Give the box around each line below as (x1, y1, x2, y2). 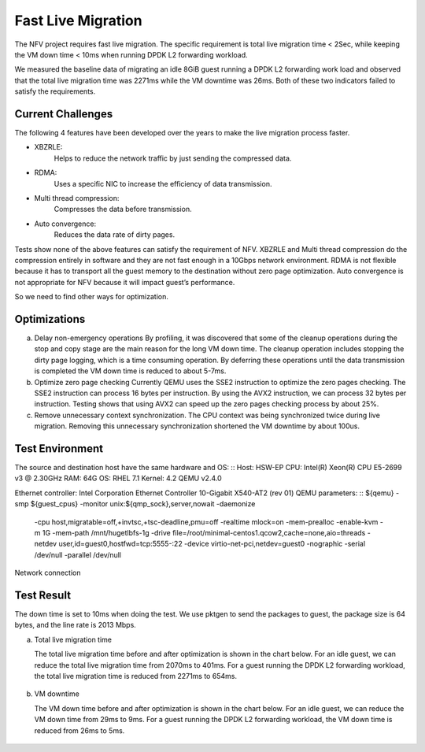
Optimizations (14, 312, 86, 326)
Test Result (14, 588, 71, 602)
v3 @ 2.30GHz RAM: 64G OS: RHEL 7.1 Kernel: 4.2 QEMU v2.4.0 (14, 473, 222, 483)
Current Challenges (14, 107, 113, 120)
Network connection (14, 568, 81, 578)
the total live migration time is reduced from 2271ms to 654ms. (34, 672, 238, 681)
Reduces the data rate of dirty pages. (54, 230, 176, 239)
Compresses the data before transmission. (54, 205, 192, 214)
